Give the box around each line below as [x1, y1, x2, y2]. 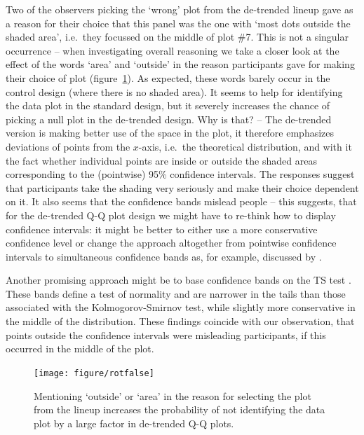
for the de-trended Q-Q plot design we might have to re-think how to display [6, 207, 336, 222]
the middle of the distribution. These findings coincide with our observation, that [6, 314, 355, 329]
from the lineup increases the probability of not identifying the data [34, 402, 325, 417]
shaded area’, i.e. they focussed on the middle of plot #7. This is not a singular [6, 29, 349, 44]
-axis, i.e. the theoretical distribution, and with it [138, 139, 352, 153]
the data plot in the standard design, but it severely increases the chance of [6, 98, 330, 113]
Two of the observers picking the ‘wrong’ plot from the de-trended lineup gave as [6, 2, 353, 16]
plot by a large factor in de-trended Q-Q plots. [34, 415, 234, 430]
